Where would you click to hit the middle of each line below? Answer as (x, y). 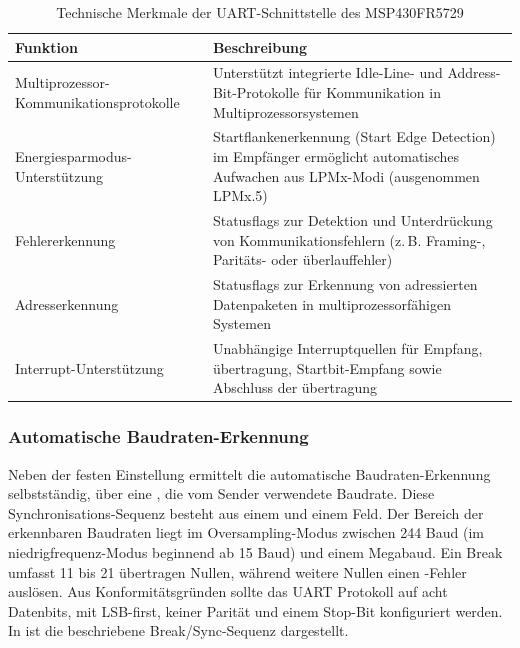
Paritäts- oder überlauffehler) (302, 259)
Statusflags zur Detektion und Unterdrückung (352, 220)
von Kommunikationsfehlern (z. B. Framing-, (349, 239)
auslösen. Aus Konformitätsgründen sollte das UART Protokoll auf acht (228, 591)
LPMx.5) (240, 195)
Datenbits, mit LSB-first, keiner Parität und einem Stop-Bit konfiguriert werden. (255, 610)
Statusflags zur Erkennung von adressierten (345, 284)
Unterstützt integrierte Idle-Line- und (327, 72)
